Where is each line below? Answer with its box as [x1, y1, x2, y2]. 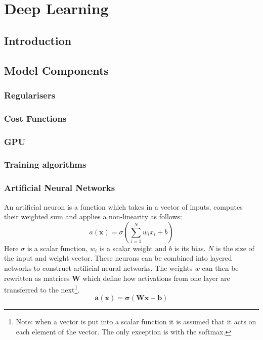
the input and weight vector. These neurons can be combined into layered [4, 253, 232, 263]
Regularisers [4, 88, 56, 101]
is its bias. [174, 242, 206, 253]
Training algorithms [4, 158, 86, 171]
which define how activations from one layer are [82, 272, 230, 283]
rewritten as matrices [4, 272, 70, 283]
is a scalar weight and [99, 242, 167, 253]
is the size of [215, 242, 254, 253]
